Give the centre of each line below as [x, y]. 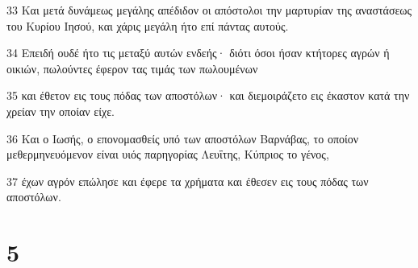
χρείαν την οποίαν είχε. [61, 111]
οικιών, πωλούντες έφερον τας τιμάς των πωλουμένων [132, 68]
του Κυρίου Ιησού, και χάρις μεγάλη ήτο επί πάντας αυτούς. [148, 25]
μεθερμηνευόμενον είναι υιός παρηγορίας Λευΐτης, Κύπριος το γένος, [168, 154]
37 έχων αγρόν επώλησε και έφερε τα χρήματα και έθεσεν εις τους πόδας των [188, 181]
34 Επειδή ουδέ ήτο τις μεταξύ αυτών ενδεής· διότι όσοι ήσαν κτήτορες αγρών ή [198, 53]
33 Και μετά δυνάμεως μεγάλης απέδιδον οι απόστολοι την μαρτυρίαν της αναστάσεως [209, 10]
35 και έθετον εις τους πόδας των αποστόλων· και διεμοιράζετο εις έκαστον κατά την [208, 95]
